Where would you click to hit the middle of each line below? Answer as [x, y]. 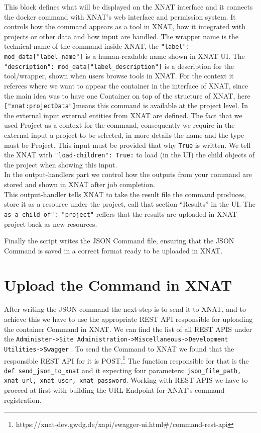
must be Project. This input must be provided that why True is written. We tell [127, 145]
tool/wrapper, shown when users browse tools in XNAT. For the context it [119, 76]
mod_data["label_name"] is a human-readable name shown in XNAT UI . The [124, 56]
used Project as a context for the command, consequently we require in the [119, 125]
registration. [23, 400]
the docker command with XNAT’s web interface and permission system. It [120, 16]
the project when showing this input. [61, 164]
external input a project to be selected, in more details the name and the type [124, 135]
